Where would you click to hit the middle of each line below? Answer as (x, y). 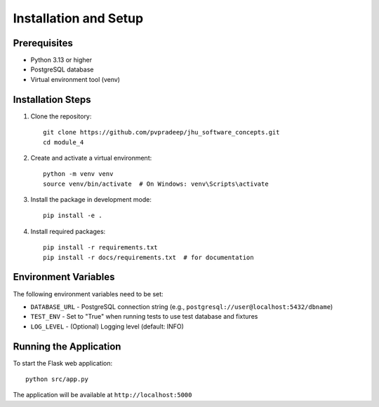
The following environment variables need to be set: (88, 294)
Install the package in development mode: (91, 200)
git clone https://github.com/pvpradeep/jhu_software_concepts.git (161, 132)
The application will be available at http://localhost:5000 (102, 395)
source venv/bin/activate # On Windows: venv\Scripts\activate (156, 184)
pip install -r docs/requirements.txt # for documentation (148, 257)
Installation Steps (52, 99)
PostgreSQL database (62, 69)
